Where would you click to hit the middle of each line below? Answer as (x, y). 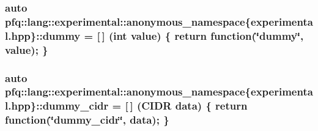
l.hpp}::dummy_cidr (57, 106)
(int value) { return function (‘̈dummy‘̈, (206, 35)
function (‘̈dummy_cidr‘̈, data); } (87, 120)
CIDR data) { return (194, 106)
